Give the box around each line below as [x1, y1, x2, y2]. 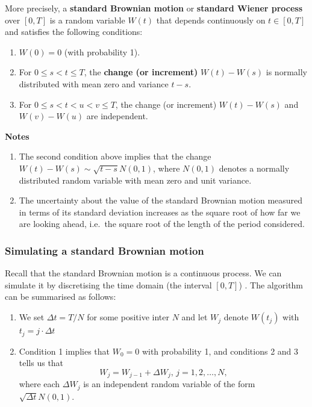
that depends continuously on [156, 13, 266, 26]
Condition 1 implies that [19, 344, 110, 357]
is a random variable [49, 13, 125, 26]
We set [19, 311, 45, 323]
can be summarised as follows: [5, 290, 116, 303]
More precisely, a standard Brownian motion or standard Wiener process [5, 2, 303, 14]
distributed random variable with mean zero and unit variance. [19, 173, 252, 186]
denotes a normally [219, 161, 290, 174]
